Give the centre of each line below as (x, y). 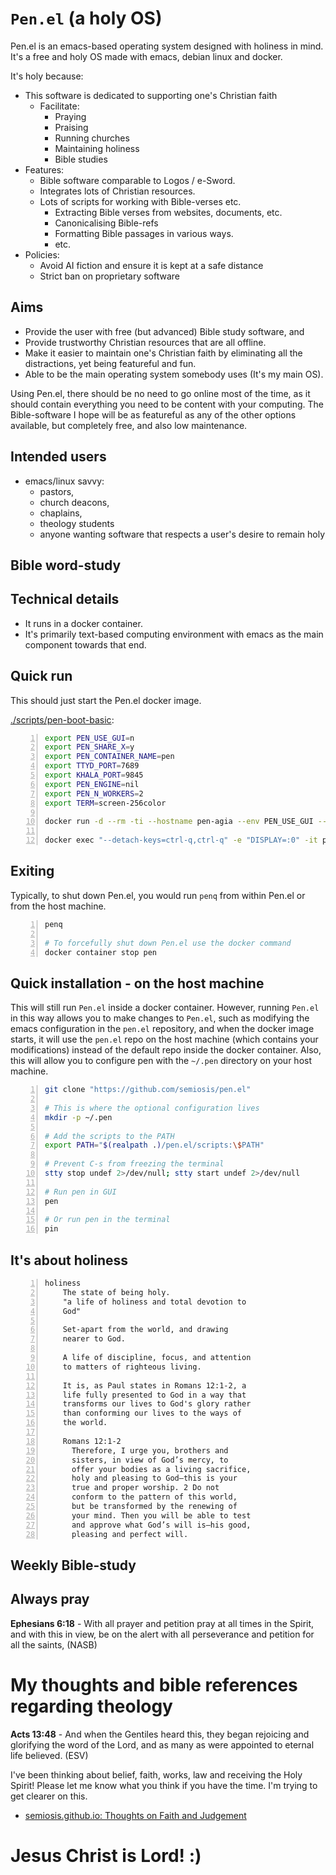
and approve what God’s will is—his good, (161, 1525)
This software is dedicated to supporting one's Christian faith (151, 95)
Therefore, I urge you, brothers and (150, 1450)
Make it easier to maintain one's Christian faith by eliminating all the (163, 353)
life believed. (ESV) (49, 1755)
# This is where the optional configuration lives (152, 1108)
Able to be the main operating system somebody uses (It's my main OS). (174, 374)
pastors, (57, 491)
